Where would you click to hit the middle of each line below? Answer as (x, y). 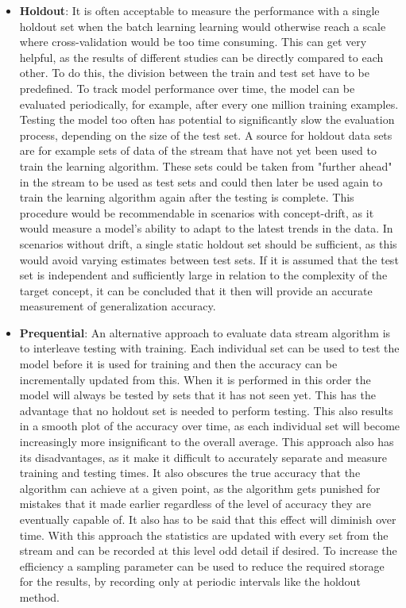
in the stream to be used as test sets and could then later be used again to (201, 181)
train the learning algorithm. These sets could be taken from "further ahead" (206, 165)
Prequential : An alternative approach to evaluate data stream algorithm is (205, 332)
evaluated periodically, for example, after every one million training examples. (209, 104)
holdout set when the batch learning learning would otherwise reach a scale (203, 26)
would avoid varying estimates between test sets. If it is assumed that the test (209, 259)
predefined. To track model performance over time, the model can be (187, 88)
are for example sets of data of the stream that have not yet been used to (198, 150)
